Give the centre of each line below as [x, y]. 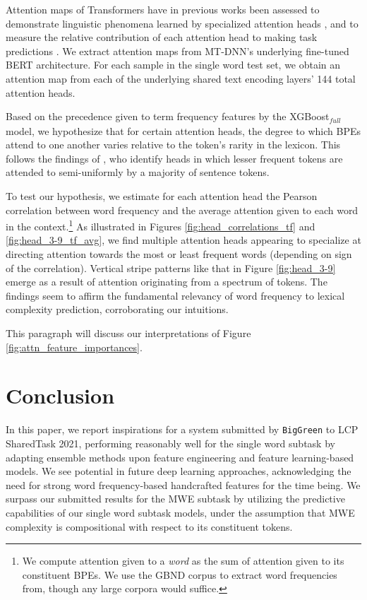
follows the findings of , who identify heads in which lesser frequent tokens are [174, 158]
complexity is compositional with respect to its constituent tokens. [149, 526]
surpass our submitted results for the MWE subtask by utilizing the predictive [175, 499]
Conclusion [60, 395]
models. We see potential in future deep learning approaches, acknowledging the [179, 471]
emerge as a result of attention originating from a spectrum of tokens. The [167, 282]
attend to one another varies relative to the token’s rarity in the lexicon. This [173, 145]
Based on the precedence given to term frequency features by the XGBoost [168, 116]
